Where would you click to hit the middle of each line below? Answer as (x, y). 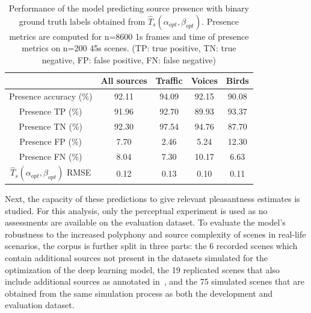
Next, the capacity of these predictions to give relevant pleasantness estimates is (152, 198)
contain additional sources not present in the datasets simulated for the (136, 257)
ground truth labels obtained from (82, 21)
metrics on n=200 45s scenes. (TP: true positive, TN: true (129, 48)
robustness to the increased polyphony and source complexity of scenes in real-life (155, 234)
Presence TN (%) (51, 126)
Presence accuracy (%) (51, 96)
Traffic (169, 81)
